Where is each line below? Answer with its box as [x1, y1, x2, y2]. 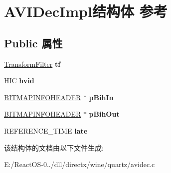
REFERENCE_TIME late [4, 125, 88, 136]
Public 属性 [4, 35, 63, 50]
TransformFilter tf [4, 58, 61, 69]
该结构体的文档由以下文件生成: [4, 142, 104, 153]
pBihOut [89, 109, 120, 119]
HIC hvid [4, 75, 34, 86]
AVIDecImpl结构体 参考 [4, 1, 168, 21]
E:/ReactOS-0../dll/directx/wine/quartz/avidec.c [4, 159, 155, 170]
